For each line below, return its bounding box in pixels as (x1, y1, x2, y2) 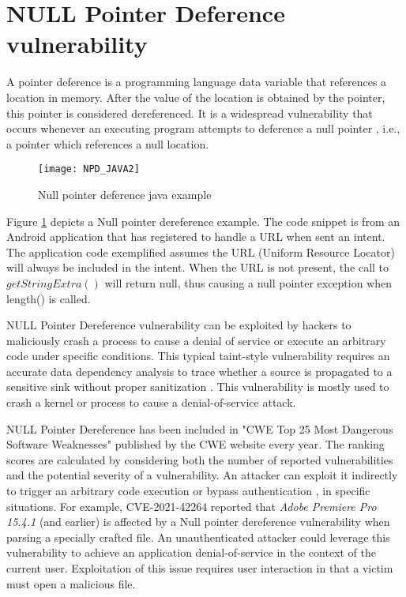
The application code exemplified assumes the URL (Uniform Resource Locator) (6, 243, 395, 260)
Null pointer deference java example (38, 186, 212, 202)
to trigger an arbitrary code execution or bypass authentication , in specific (6, 482, 370, 499)
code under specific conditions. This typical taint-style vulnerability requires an (6, 347, 390, 364)
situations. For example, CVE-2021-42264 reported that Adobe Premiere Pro (6, 497, 377, 514)
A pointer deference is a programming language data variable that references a (6, 73, 387, 90)
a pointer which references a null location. (6, 135, 209, 152)
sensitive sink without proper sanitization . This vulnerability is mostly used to (6, 378, 389, 395)
